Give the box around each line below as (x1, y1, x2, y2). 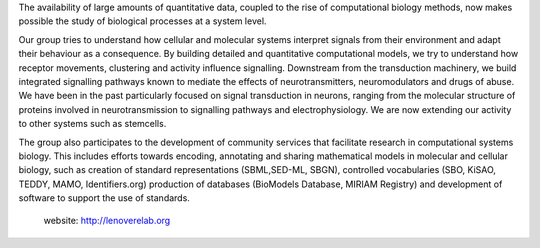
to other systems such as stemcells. (18, 118, 167, 130)
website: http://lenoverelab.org (43, 215, 171, 227)
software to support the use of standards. (18, 192, 190, 204)
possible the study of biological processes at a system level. (18, 15, 267, 27)
